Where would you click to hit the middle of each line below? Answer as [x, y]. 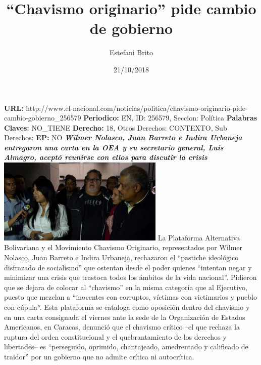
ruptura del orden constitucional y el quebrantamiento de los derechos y [115, 336]
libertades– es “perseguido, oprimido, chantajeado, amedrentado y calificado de [126, 347]
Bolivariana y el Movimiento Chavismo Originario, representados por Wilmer [123, 247]
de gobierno [131, 28]
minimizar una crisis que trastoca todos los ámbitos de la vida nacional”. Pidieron [130, 277]
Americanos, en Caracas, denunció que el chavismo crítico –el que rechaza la [122, 327]
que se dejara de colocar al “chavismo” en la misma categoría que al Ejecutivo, [126, 287]
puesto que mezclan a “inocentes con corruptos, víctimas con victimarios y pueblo [130, 297]
